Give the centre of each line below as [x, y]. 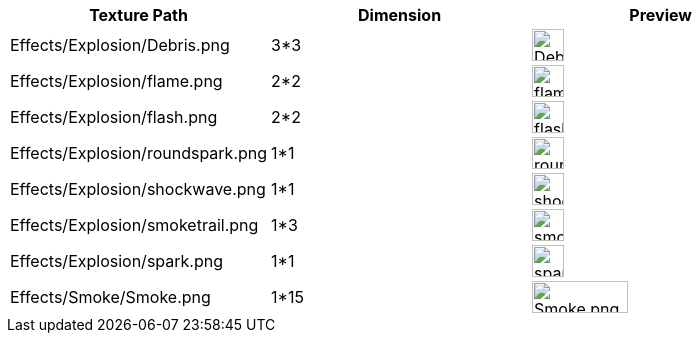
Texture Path [138, 15]
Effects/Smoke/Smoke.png [110, 297]
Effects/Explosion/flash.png [114, 117]
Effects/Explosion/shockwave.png [138, 189]
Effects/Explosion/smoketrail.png [134, 225]
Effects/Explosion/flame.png [116, 81]
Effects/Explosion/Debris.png [120, 45]
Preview [660, 15]
